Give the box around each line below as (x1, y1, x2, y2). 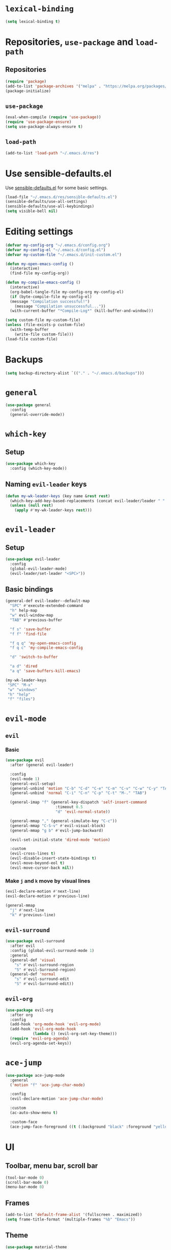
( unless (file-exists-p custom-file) (5, 323, 85, 328)
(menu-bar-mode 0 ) (5, 1184, 44, 1190)
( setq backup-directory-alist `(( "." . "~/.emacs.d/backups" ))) (5, 370, 145, 376)
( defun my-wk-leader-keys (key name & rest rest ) (5, 493, 110, 498)
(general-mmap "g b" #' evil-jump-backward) (10, 828, 103, 833)
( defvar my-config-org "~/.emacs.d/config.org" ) (5, 243, 110, 248)
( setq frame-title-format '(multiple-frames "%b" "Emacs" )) (5, 1217, 136, 1222)
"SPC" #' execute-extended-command (10, 603, 83, 608)
